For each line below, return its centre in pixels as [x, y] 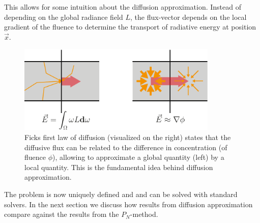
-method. [144, 214]
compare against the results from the [62, 214]
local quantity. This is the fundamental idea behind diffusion [119, 167]
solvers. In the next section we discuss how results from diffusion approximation [128, 204]
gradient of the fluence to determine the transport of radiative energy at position [130, 27]
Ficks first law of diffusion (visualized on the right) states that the [128, 137]
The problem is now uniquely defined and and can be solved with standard [121, 194]
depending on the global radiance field [64, 17]
